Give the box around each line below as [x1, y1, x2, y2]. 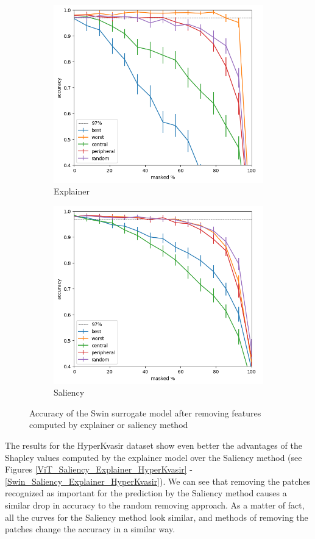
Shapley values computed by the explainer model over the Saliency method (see [5, 451, 302, 463]
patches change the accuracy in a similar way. [5, 523, 175, 535]
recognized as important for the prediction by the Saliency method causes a [5, 487, 287, 499]
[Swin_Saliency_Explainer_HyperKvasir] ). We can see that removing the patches [5, 474, 311, 487]
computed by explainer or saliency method [29, 418, 188, 431]
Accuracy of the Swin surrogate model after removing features [29, 406, 261, 419]
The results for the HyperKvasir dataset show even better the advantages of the [5, 438, 302, 451]
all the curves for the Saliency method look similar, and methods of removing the [5, 510, 308, 523]
